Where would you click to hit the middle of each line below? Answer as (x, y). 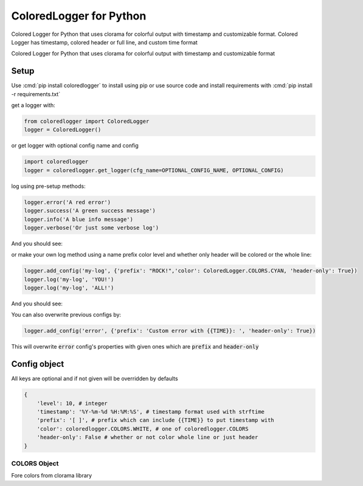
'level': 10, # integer (72, 403)
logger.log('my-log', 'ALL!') (69, 288)
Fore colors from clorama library (52, 476)
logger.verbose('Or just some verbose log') (92, 227)
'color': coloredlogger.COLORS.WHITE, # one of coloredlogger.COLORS (143, 429)
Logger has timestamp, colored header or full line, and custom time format (104, 42)
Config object (38, 364)
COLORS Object (35, 463)
